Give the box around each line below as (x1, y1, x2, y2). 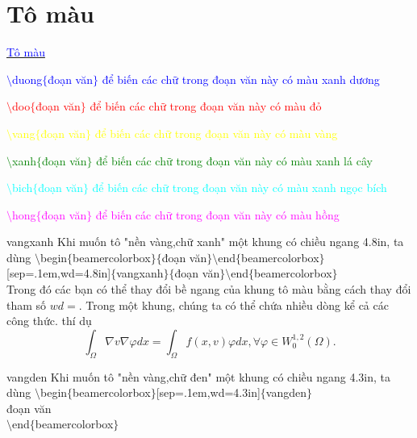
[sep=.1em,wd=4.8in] (6, 265, 111, 282)
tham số (6, 296, 47, 313)
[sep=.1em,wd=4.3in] (156, 384, 261, 401)
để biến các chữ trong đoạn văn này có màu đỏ (90, 98, 322, 115)
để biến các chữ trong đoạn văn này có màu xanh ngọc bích (92, 179, 387, 196)
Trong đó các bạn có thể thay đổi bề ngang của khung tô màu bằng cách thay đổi (6, 281, 411, 298)
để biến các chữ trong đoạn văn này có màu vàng (94, 124, 338, 141)
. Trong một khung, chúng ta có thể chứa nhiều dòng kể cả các (78, 296, 389, 313)
